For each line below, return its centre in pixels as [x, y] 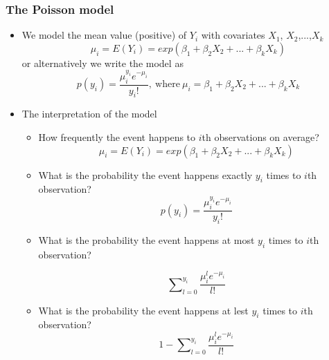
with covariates [233, 35]
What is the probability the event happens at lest [143, 310]
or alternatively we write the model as [103, 63]
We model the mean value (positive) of [104, 35]
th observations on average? [260, 137]
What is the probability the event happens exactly [145, 174]
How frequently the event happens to [117, 137]
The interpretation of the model [89, 114]
